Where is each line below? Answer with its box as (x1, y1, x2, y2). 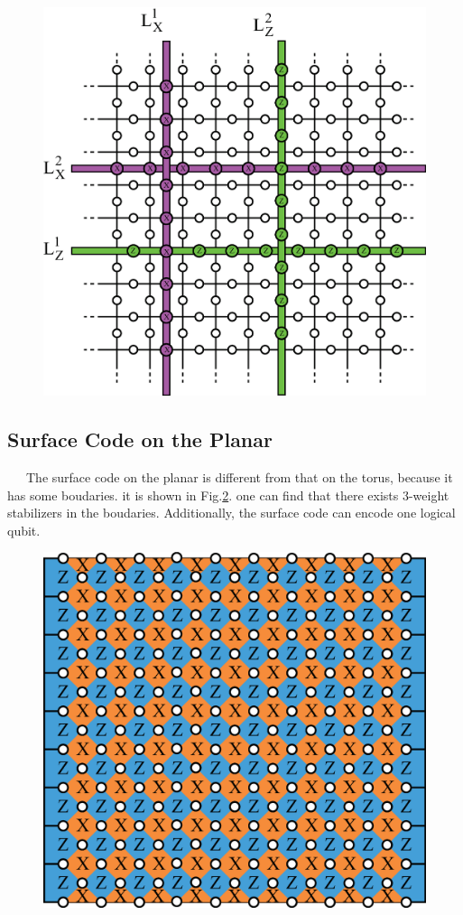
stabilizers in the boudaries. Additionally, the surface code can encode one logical (7, 503, 456, 522)
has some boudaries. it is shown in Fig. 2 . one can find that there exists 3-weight (7, 485, 449, 504)
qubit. (7, 520, 41, 539)
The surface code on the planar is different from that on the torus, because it (25, 468, 453, 487)
